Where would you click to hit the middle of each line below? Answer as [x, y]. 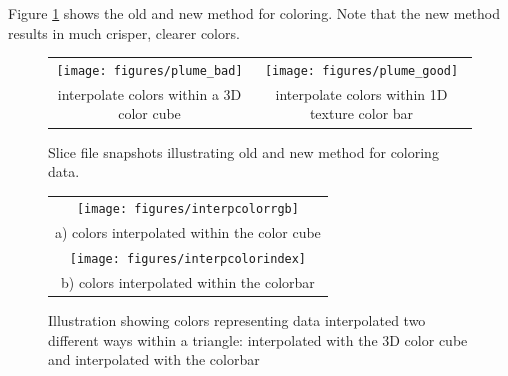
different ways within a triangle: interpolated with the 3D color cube [258, 339]
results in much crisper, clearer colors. [124, 32]
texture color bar [361, 113]
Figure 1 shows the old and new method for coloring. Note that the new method [254, 13]
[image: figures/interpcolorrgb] [187, 209]
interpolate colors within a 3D [149, 93]
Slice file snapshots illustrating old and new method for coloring [243, 151]
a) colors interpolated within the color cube [188, 232]
